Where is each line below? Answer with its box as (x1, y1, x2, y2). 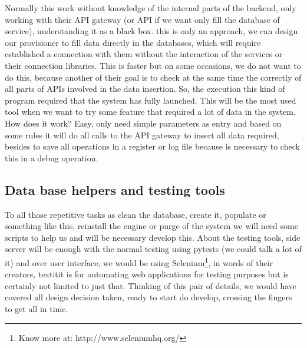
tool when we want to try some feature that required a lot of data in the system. (5, 105, 296, 118)
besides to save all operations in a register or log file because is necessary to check (5, 140, 300, 153)
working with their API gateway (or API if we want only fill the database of (5, 13, 280, 25)
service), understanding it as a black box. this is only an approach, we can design (5, 25, 298, 37)
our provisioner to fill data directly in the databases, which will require (5, 36, 261, 48)
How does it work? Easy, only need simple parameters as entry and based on (5, 117, 282, 129)
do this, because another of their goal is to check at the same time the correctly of (5, 71, 302, 83)
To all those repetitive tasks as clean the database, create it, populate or (5, 208, 266, 220)
